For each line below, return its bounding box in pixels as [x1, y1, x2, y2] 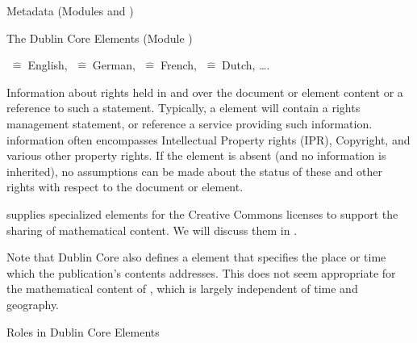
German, [92, 56, 136, 73]
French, [160, 56, 197, 73]
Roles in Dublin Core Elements [6, 323, 160, 340]
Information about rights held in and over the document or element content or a [6, 83, 403, 100]
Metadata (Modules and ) [6, 2, 134, 19]
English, [27, 56, 68, 73]
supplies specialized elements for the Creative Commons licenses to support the [6, 205, 398, 222]
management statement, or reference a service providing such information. [6, 115, 373, 132]
